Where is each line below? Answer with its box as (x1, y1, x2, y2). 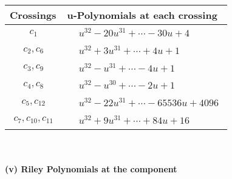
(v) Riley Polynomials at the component (5, 163, 177, 175)
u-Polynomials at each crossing (67, 8, 217, 22)
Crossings (10, 8, 56, 22)
